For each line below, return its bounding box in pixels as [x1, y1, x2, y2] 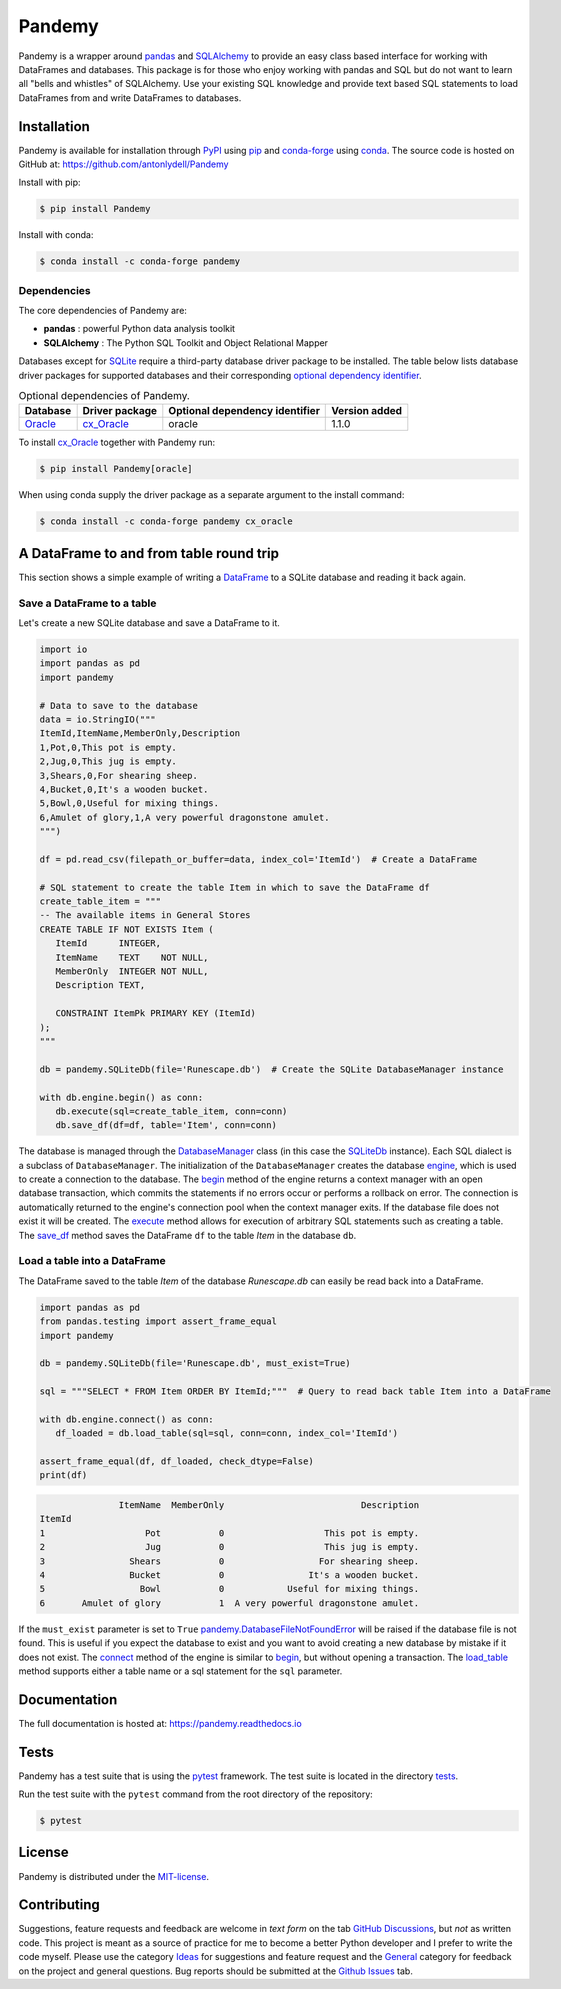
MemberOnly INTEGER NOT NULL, [55, 965, 209, 977]
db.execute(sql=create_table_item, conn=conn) [55, 1105, 288, 1117]
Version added [331, 404, 403, 418]
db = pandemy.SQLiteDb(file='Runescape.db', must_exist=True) [39, 1358, 351, 1369]
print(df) [39, 1470, 88, 1481]
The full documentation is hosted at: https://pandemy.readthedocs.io [18, 1717, 302, 1729]
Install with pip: [18, 176, 81, 189]
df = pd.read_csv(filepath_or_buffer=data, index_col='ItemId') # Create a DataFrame [39, 853, 478, 865]
